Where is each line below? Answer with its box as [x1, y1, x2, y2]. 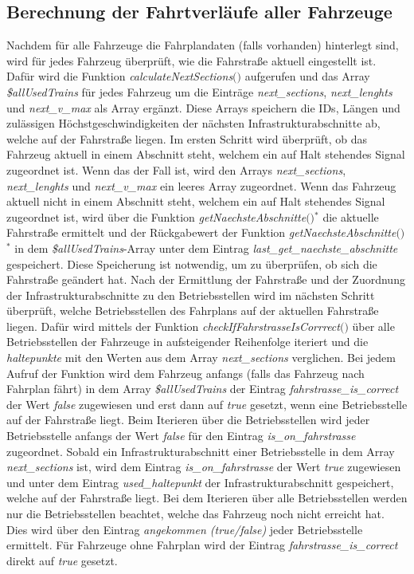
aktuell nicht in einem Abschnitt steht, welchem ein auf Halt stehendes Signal [6, 193, 385, 210]
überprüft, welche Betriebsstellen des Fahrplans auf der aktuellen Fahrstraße [6, 302, 379, 319]
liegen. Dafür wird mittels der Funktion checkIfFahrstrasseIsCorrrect [6, 317, 340, 334]
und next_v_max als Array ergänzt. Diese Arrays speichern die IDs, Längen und [6, 99, 400, 116]
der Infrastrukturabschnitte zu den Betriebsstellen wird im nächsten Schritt [6, 286, 375, 303]
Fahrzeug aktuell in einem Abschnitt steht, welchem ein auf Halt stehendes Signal [6, 146, 405, 163]
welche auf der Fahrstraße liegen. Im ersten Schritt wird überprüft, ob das [6, 130, 368, 147]
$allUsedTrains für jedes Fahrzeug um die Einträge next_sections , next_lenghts [6, 83, 393, 100]
